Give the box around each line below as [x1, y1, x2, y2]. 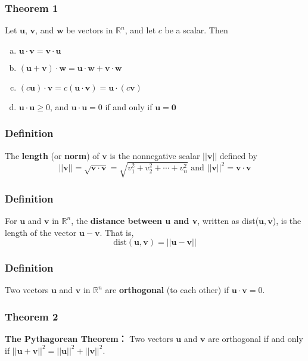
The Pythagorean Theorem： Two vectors [5, 332, 173, 345]
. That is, [99, 226, 134, 238]
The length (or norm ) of [5, 149, 99, 161]
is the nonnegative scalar [110, 149, 200, 161]
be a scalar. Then [164, 24, 228, 36]
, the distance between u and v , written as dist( [71, 214, 259, 226]
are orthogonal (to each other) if [105, 284, 229, 296]
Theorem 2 [5, 309, 58, 323]
